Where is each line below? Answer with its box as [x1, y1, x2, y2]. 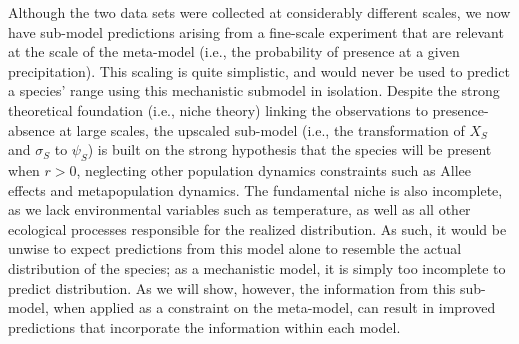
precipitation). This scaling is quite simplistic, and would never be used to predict [8, 60, 510, 81]
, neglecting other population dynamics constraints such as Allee [76, 159, 471, 180]
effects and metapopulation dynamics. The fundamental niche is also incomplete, [8, 179, 503, 200]
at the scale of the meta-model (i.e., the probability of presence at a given [8, 41, 460, 62]
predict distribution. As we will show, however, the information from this [8, 277, 456, 298]
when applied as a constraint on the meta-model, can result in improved [53, 297, 496, 318]
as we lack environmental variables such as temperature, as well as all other [8, 199, 471, 220]
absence [8, 119, 55, 140]
